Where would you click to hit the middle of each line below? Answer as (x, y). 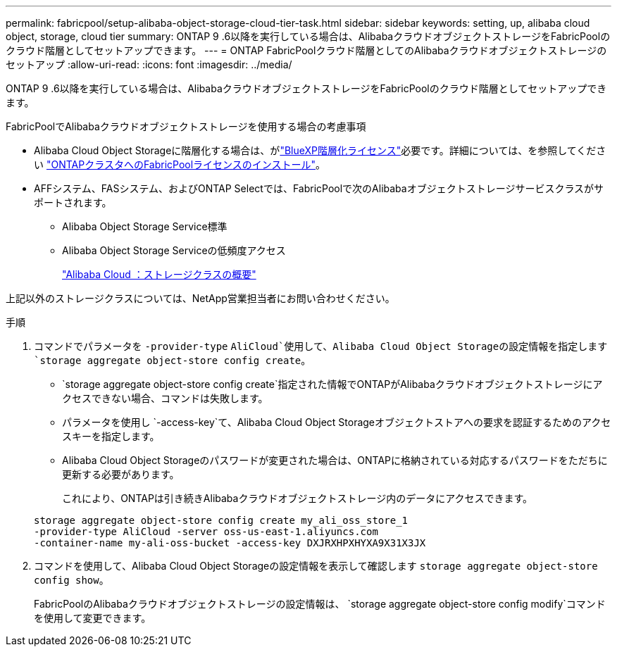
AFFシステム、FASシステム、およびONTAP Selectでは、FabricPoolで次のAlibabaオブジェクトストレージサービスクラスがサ (319, 188)
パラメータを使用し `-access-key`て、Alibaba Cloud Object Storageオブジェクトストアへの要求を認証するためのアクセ (337, 422)
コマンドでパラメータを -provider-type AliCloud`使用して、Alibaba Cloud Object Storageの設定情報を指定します (321, 346)
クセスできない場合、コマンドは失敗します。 (165, 398)
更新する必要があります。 (121, 474)
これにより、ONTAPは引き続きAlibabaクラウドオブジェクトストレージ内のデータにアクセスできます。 (298, 498)
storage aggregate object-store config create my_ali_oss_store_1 (221, 520)
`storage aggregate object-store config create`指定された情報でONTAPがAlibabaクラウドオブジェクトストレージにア (332, 384)
